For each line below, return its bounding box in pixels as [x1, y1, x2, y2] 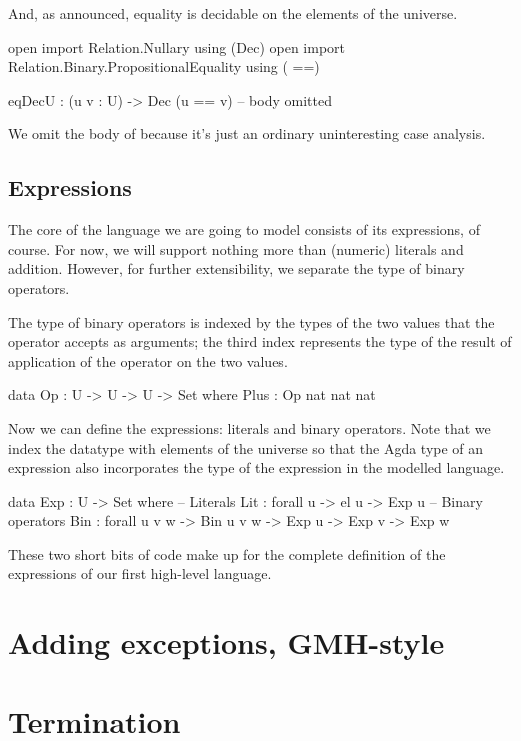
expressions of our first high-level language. [8, 563, 272, 584]
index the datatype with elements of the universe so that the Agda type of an [8, 437, 484, 458]
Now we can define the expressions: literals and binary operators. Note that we [8, 417, 491, 438]
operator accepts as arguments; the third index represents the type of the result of [8, 331, 512, 352]
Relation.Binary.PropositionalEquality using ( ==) [8, 56, 320, 77]
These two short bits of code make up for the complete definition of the [8, 543, 446, 564]
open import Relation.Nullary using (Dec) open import [8, 36, 346, 57]
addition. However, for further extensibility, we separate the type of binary [8, 258, 465, 279]
